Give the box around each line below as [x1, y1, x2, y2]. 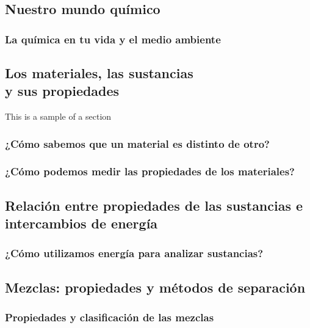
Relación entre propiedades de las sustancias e [5, 195, 303, 214]
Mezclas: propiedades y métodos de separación [5, 277, 306, 296]
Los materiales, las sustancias [5, 63, 193, 82]
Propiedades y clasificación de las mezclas [5, 310, 214, 325]
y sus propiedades [5, 81, 120, 100]
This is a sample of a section [5, 110, 112, 123]
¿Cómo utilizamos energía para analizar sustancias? [5, 246, 264, 261]
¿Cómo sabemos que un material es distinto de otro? [5, 136, 270, 151]
